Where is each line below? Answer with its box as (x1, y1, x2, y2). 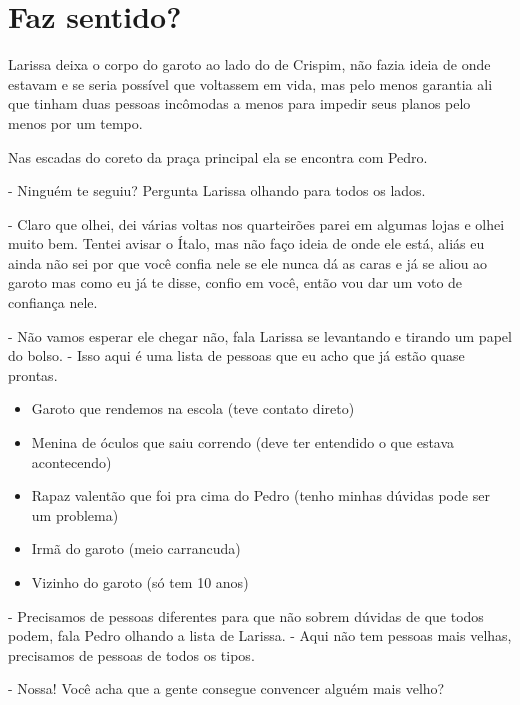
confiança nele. (8, 292, 98, 313)
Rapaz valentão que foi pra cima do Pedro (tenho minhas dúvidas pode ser (31, 485, 490, 506)
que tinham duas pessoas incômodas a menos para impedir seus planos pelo (8, 93, 471, 114)
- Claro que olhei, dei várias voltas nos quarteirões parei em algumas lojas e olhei (8, 213, 505, 234)
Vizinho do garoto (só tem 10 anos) (31, 572, 249, 592)
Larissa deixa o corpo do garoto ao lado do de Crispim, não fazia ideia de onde (8, 54, 491, 75)
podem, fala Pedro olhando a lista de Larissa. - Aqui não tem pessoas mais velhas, (8, 625, 512, 646)
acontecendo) (31, 451, 112, 472)
